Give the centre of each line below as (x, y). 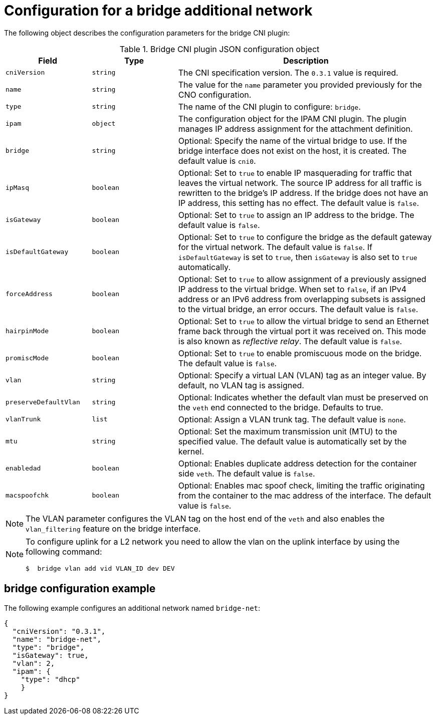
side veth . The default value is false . (247, 473)
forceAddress (29, 294)
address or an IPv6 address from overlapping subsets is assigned (302, 299)
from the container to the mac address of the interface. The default (305, 495)
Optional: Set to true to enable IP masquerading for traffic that (295, 173)
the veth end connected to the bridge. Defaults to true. (281, 407)
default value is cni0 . (217, 161)
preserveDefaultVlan (43, 402)
